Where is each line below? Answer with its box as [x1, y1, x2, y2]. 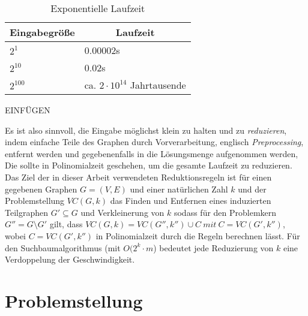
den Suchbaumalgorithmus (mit [5, 241, 121, 254]
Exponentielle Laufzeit [50, 1, 145, 15]
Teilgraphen [5, 206, 49, 218]
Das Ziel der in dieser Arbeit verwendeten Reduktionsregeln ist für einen [5, 170, 272, 183]
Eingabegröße [10, 25, 75, 39]
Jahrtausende [130, 78, 186, 92]
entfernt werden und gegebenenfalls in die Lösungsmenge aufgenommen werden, [5, 147, 298, 159]
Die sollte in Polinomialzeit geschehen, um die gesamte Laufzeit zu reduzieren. [5, 159, 292, 171]
